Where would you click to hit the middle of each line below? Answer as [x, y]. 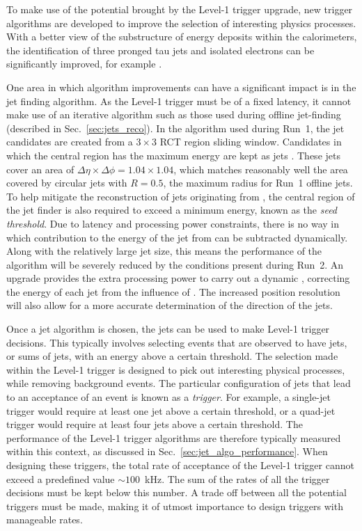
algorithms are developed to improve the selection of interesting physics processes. [181, 23]
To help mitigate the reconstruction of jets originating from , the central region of [181, 196]
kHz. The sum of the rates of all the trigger [237, 478]
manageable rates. [45, 520]
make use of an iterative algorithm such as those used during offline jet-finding [174, 114]
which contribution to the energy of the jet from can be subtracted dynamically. [177, 237]
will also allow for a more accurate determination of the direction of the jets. [170, 305]
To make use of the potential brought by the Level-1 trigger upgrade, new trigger [180, 9]
